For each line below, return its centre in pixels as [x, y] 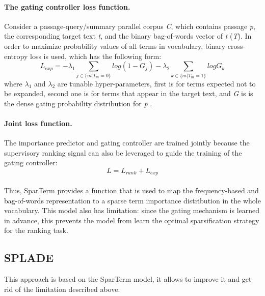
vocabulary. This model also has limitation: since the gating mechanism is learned [132, 210]
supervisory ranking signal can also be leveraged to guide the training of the [123, 152]
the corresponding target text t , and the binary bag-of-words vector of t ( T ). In [128, 36]
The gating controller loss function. [67, 6]
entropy [16, 56]
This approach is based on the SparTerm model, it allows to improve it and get [128, 279]
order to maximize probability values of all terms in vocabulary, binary [115, 46]
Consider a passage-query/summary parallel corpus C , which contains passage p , [130, 26]
